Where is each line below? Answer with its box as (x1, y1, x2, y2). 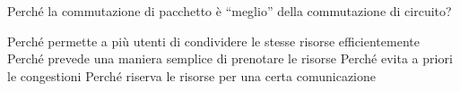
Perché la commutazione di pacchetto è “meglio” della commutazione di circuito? (7, 2, 452, 20)
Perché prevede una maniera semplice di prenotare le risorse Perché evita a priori (7, 49, 453, 68)
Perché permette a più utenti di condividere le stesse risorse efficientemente (7, 31, 420, 50)
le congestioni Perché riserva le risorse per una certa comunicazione (7, 66, 376, 85)
